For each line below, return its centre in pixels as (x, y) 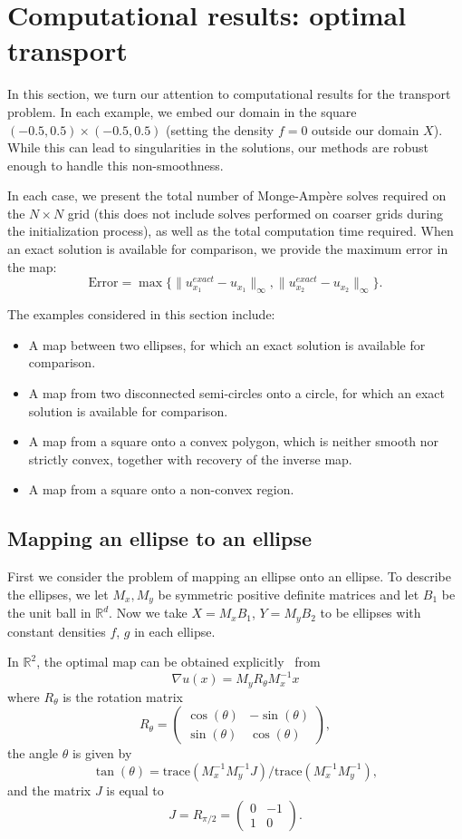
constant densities (57, 631)
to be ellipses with (371, 613)
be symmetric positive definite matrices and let (289, 594)
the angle (33, 753)
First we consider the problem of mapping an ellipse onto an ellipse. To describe (229, 576)
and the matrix (49, 790)
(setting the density (220, 129)
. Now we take (148, 613)
